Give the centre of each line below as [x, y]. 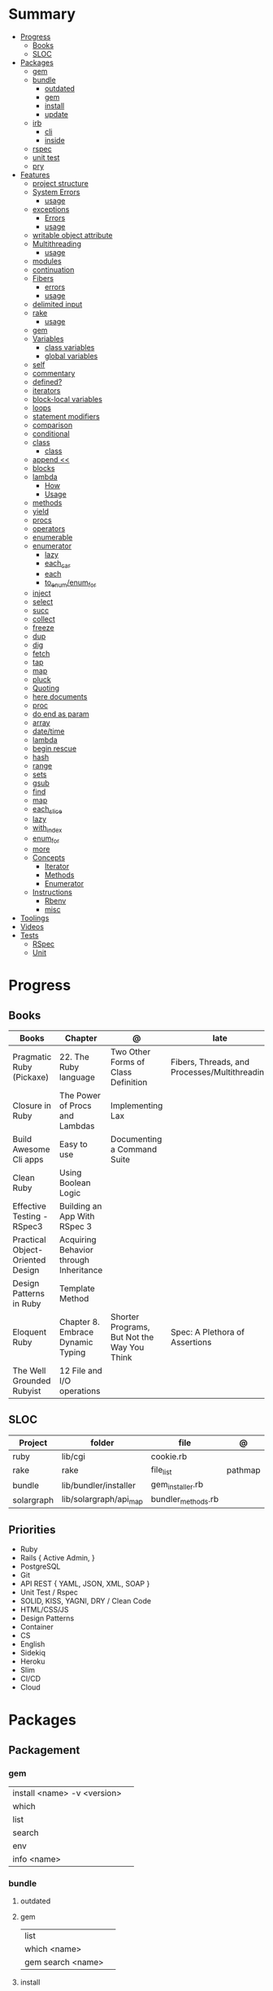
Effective [29, 1205]
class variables [69, 347]
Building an [81, 1205]
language [78, 1077]
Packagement [44, 1750]
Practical [29, 1240]
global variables [71, 356]
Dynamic [76, 1342]
